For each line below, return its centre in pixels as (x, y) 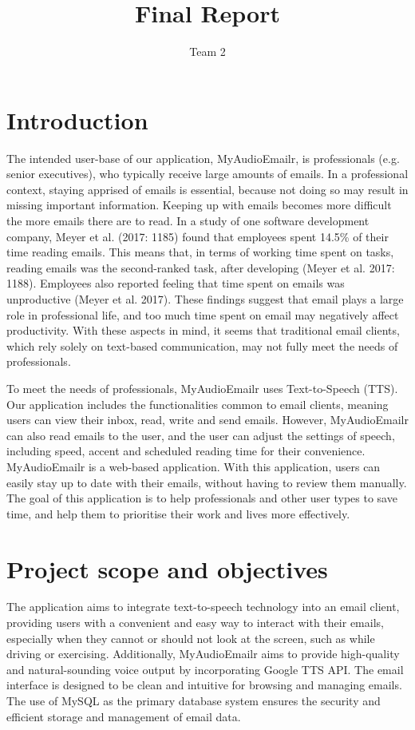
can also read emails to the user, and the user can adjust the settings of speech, (201, 435)
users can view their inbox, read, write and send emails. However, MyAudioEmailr (207, 420)
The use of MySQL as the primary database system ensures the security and (194, 700)
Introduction (77, 119)
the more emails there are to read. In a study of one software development (188, 221)
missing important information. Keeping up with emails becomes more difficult (199, 205)
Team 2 (207, 52)
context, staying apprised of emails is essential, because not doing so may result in (207, 189)
